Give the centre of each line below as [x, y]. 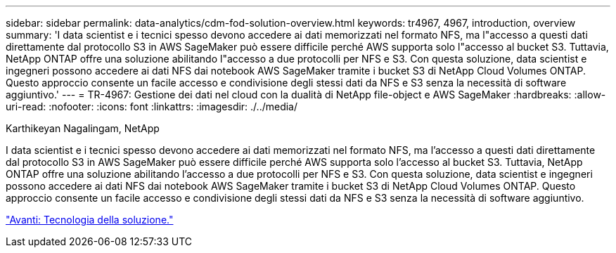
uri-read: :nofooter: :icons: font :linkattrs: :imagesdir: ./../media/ [152, 106]
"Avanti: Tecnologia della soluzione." [90, 220]
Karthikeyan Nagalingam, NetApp [83, 128]
